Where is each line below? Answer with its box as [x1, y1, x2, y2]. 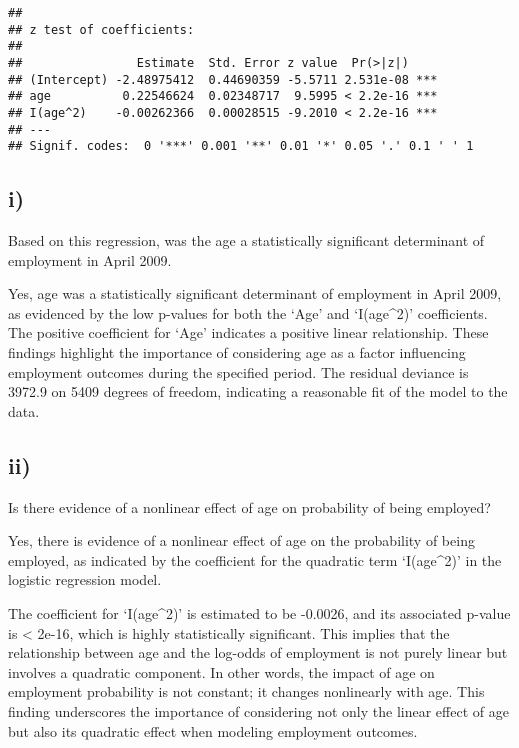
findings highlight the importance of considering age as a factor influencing [8, 342, 466, 363]
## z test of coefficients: [8, 22, 195, 37]
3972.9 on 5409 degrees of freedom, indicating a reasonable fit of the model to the [8, 381, 508, 402]
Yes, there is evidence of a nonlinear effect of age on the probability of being [8, 530, 475, 551]
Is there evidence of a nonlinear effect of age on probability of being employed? [8, 496, 491, 517]
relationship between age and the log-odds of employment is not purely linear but [8, 642, 508, 663]
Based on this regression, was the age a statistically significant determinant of [8, 230, 485, 251]
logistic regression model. [8, 569, 162, 590]
